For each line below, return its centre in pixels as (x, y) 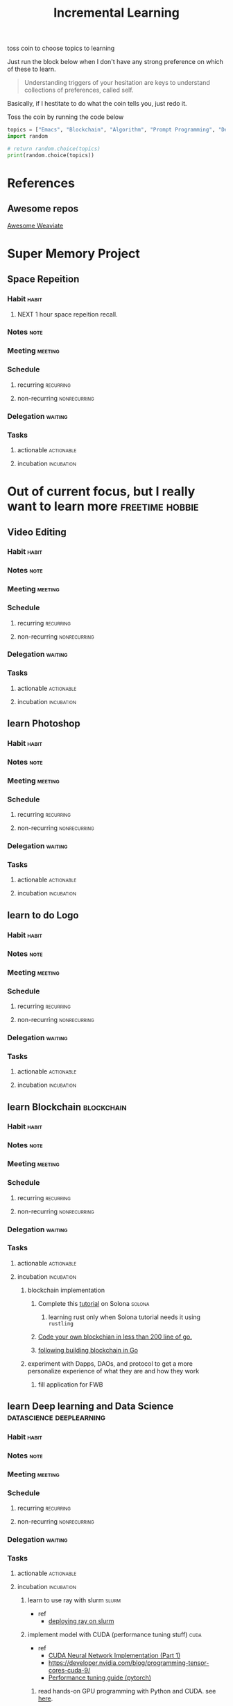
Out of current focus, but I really (101, 492)
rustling (61, 1323)
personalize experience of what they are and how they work (113, 1371)
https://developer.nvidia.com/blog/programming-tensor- (129, 1663)
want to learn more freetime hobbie (103, 507)
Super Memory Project (74, 254)
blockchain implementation (66, 1290)
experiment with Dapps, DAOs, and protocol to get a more (110, 1363)
